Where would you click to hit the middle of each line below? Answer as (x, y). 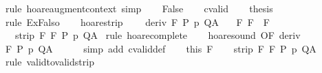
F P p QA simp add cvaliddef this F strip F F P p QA (161, 48)
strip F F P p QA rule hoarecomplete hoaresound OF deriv (158, 35)
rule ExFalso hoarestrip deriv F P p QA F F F (138, 21)
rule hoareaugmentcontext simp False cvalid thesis (139, 8)
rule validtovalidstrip (50, 62)
